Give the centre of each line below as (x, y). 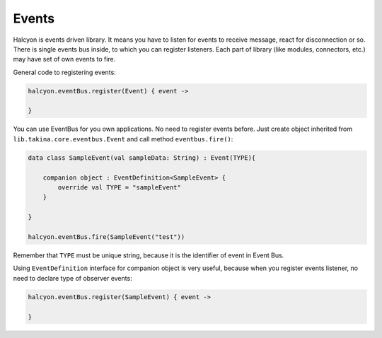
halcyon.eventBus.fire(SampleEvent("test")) (106, 237)
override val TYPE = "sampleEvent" (120, 188)
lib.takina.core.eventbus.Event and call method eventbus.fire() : (123, 139)
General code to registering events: (64, 72)
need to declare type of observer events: (73, 278)
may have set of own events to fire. (64, 59)
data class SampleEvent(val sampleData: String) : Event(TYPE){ (142, 158)
